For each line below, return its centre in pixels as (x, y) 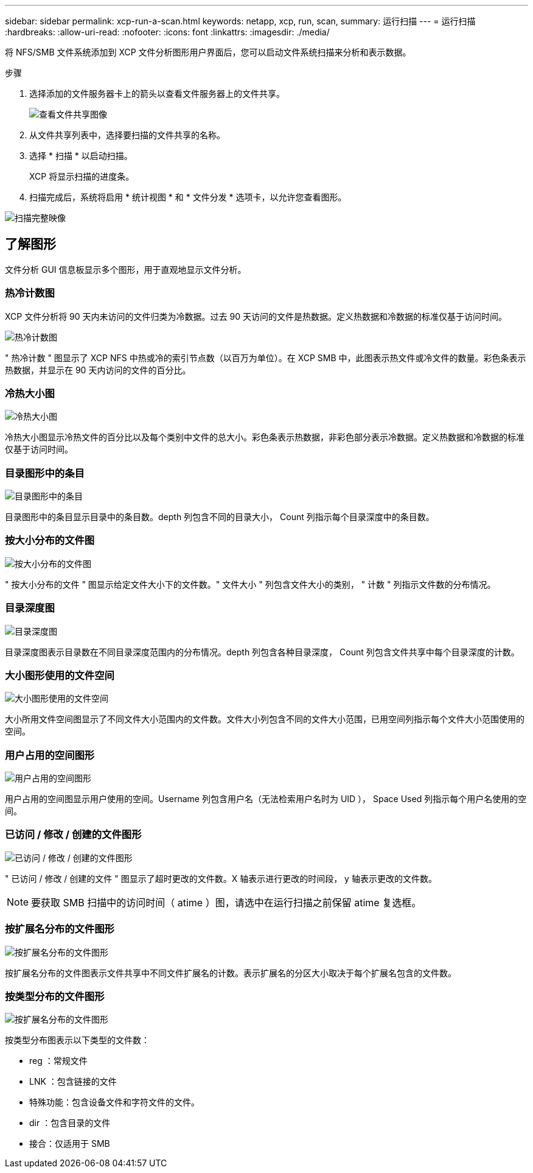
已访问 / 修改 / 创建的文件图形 (73, 835)
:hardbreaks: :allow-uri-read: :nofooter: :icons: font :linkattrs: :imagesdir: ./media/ (167, 32)
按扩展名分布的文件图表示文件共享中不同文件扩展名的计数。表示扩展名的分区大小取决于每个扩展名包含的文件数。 (231, 973)
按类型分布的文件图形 (55, 996)
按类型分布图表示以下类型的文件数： (77, 1040)
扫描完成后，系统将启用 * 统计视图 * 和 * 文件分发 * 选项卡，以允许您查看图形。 (188, 197)
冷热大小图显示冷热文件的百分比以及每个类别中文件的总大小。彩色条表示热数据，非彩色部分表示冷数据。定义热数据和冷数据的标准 (265, 437)
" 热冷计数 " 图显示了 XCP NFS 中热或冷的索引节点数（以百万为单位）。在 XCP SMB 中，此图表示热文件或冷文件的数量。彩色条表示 (266, 358)
